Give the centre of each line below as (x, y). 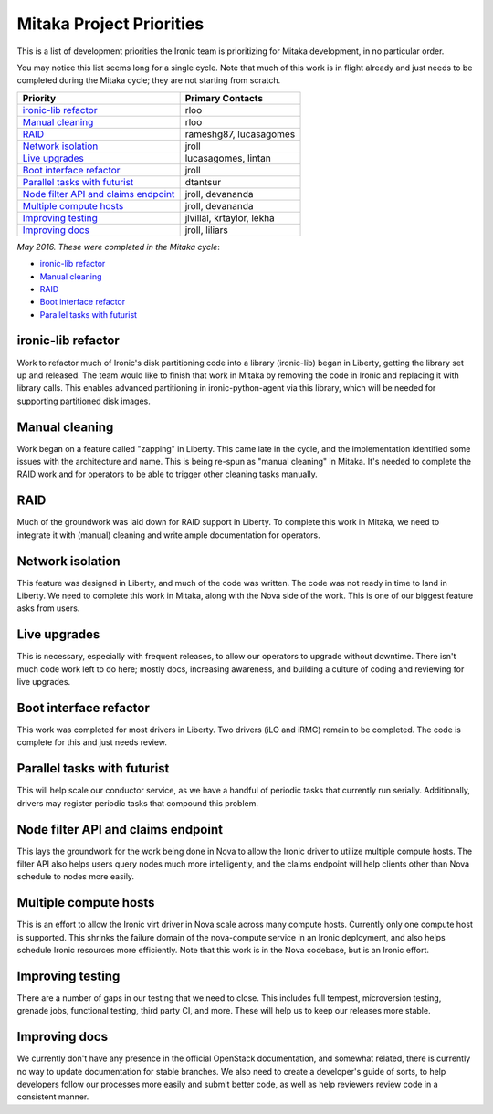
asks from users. (48, 608)
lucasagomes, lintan (228, 158)
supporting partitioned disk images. (84, 401)
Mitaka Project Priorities (110, 24)
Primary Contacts (224, 98)
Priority (39, 98)
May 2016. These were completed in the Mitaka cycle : (119, 247)
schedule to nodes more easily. (76, 877)
